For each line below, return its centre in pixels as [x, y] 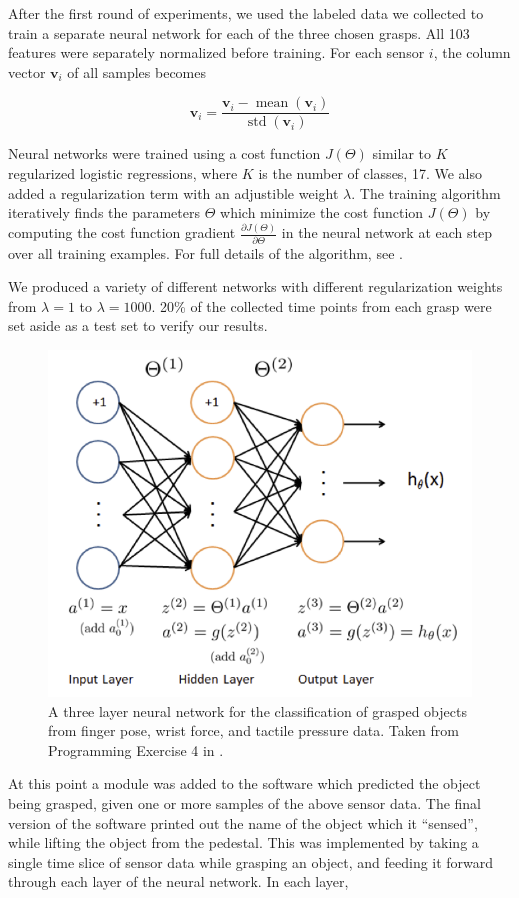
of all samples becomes [137, 71]
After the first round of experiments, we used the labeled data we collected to [246, 13]
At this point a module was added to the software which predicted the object [244, 783]
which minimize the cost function [322, 212]
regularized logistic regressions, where [123, 173]
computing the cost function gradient [122, 232]
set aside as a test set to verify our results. [138, 325]
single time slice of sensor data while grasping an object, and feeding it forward [251, 861]
